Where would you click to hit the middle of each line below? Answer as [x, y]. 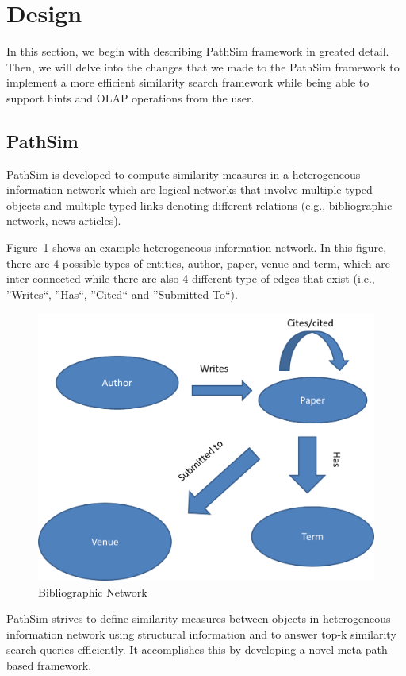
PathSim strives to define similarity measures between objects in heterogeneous [199, 618]
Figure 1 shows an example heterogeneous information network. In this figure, [197, 247]
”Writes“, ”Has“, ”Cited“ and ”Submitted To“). [122, 294]
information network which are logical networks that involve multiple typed [190, 189]
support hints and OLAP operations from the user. [130, 97]
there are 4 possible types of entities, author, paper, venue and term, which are [198, 263]
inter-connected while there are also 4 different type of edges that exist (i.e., [191, 278]
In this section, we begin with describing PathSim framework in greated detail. [198, 51]
